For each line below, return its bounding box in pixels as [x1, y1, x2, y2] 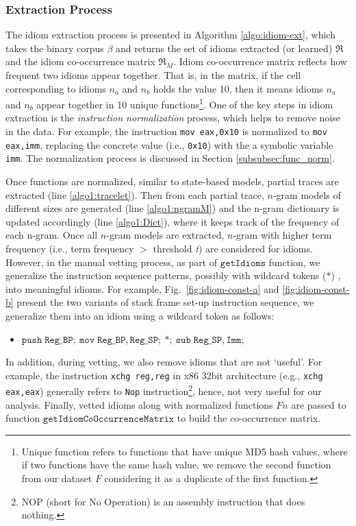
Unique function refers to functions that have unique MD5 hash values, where [21, 444, 348, 458]
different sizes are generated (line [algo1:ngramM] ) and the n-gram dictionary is [5, 201, 340, 215]
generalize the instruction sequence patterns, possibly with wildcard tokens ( [5, 268, 327, 283]
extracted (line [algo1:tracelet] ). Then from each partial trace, [5, 187, 264, 202]
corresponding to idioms [5, 81, 106, 95]
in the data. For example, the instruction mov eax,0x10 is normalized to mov [5, 124, 327, 139]
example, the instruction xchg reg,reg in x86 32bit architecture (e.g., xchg [5, 368, 323, 382]
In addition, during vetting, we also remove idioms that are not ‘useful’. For [5, 355, 322, 369]
